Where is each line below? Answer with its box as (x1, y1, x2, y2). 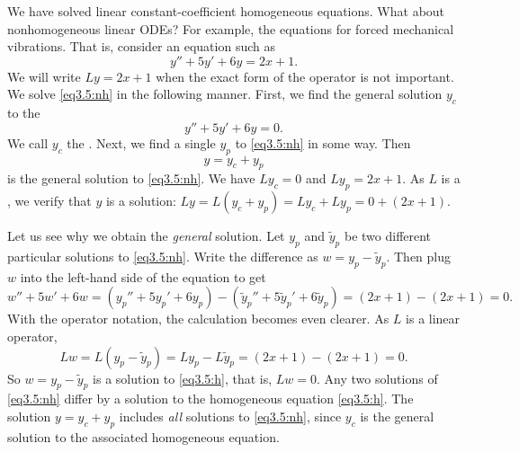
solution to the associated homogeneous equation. (7, 427, 280, 446)
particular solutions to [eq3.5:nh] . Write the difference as (7, 246, 318, 265)
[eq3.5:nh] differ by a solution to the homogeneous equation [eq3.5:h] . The (7, 389, 414, 408)
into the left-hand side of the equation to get (20, 267, 266, 286)
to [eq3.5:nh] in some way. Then (235, 133, 411, 152)
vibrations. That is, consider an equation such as (7, 37, 275, 56)
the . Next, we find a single (67, 133, 216, 152)
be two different (344, 226, 432, 245)
